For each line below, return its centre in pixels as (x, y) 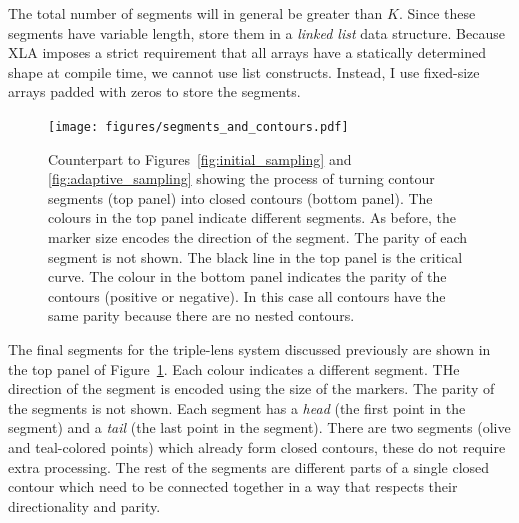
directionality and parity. (84, 505)
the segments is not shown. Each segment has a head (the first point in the (237, 407)
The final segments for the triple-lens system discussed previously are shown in (249, 348)
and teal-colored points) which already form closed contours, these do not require (257, 446)
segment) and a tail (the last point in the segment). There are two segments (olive (259, 427)
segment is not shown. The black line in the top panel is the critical (255, 256)
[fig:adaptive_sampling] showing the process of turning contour (241, 178)
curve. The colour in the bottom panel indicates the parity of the (247, 276)
